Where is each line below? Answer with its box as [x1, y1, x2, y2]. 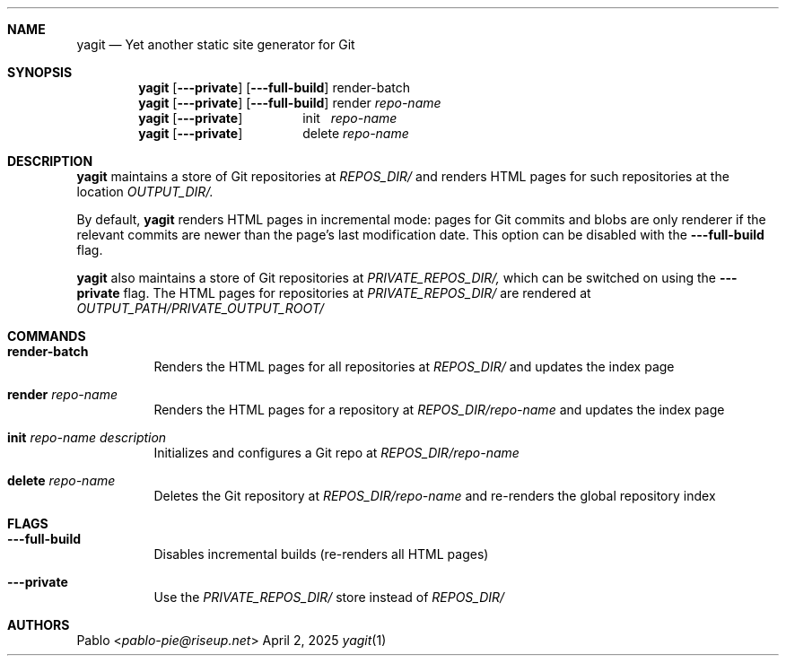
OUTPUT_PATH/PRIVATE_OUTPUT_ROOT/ [76, 301, 325, 316]
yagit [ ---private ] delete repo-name [138, 126, 409, 141]
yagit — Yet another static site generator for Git [76, 37, 355, 52]
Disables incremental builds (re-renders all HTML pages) [153, 546, 489, 562]
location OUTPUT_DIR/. [76, 184, 214, 199]
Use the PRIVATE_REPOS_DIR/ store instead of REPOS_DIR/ [153, 589, 505, 605]
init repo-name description [7, 430, 167, 445]
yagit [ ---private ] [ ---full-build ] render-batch [138, 80, 411, 95]
